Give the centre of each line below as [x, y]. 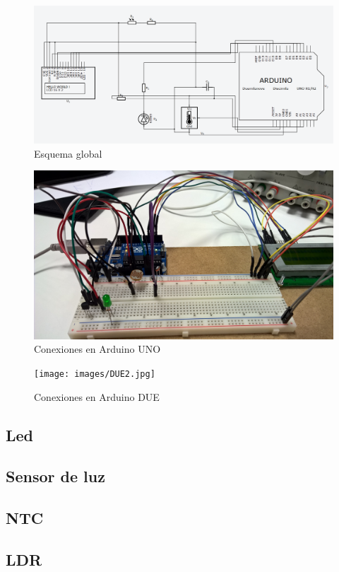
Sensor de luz [55, 476]
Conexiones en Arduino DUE [97, 396]
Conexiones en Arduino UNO [97, 349]
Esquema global [68, 153]
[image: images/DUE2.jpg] [95, 374]
